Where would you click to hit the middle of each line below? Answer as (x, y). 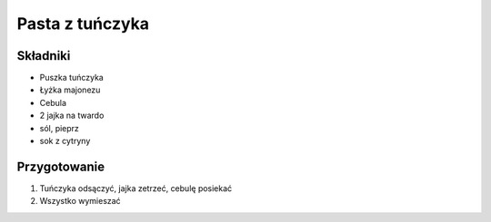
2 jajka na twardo (72, 116)
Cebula (53, 102)
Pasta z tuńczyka (83, 24)
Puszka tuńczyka (71, 78)
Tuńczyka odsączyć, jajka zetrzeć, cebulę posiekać (136, 188)
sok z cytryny (65, 141)
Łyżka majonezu (70, 90)
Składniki (44, 56)
